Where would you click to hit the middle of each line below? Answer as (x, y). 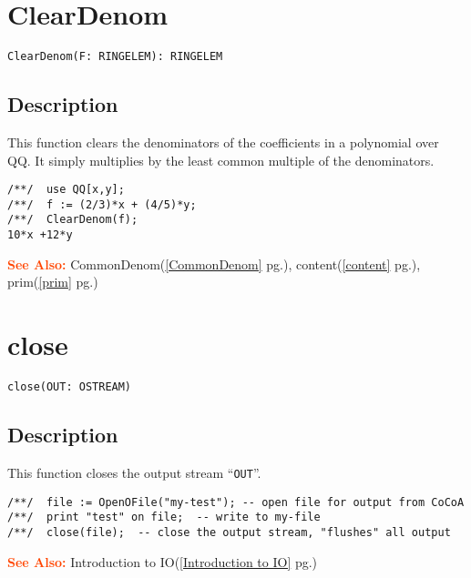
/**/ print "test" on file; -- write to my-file (164, 517)
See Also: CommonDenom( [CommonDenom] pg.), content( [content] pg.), (214, 264)
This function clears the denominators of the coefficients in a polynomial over (223, 142)
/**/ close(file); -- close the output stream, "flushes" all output (229, 532)
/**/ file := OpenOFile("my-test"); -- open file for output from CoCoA (236, 502)
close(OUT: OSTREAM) (70, 387)
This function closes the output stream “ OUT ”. (134, 472)
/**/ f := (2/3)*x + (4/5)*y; (102, 204)
